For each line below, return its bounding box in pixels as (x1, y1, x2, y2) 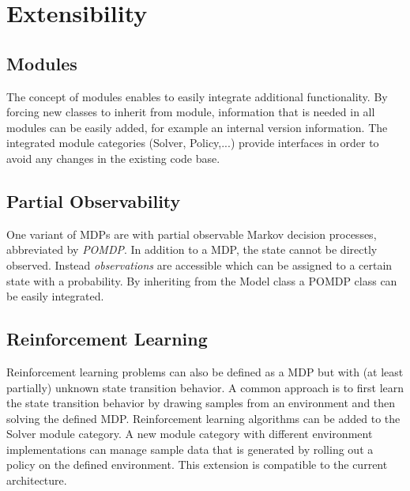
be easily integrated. (6, 288, 104, 304)
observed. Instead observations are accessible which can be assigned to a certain (6, 256, 393, 273)
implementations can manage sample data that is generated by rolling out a (6, 440, 374, 457)
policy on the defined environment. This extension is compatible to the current (6, 456, 388, 473)
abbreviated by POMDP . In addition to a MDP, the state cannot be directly (6, 241, 378, 258)
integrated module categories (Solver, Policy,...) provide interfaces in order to (6, 134, 379, 151)
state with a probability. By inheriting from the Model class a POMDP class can (6, 272, 397, 289)
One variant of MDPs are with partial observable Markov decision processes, (6, 225, 377, 242)
